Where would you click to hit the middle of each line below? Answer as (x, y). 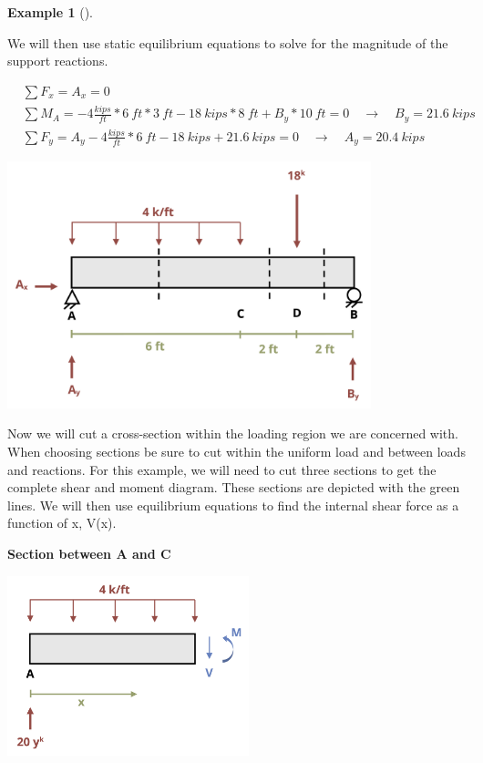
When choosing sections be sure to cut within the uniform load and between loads (236, 451)
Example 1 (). (50, 12)
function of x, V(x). (62, 523)
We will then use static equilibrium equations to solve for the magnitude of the (228, 42)
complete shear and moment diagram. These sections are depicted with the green (234, 487)
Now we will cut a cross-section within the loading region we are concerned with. (233, 433)
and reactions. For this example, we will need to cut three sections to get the (222, 469)
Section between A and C (89, 553)
